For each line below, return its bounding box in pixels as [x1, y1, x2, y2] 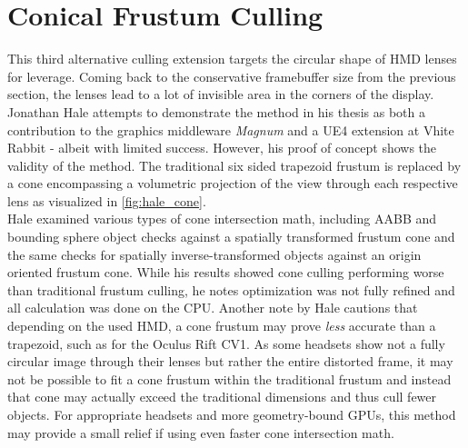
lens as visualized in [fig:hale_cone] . [7, 191, 206, 210]
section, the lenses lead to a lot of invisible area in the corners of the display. [7, 85, 434, 104]
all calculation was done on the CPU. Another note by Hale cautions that [7, 298, 418, 317]
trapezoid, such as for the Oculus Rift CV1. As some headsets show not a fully [7, 334, 445, 353]
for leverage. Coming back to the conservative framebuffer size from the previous [7, 66, 456, 85]
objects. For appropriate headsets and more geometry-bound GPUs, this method [7, 405, 456, 423]
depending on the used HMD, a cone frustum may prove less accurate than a [7, 316, 436, 335]
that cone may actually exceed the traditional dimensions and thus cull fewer [7, 387, 437, 406]
